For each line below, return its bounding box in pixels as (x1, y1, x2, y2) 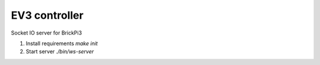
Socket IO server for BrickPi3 (11, 29, 82, 36)
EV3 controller (11, 9, 84, 22)
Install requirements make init (25, 40, 98, 47)
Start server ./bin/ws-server (25, 48, 94, 55)
